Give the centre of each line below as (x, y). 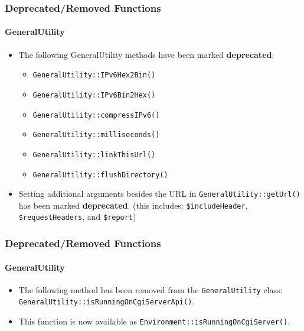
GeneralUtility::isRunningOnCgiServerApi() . (107, 301)
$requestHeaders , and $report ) (77, 217)
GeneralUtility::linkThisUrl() (94, 155)
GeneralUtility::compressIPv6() (96, 115)
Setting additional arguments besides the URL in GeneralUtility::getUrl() (159, 194)
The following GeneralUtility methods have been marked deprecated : (146, 54)
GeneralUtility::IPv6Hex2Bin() (94, 75)
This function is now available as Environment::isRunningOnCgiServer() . (154, 321)
